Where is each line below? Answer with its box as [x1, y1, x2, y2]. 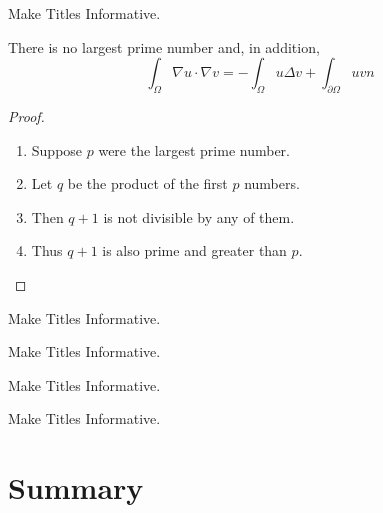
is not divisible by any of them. [103, 206, 295, 227]
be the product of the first [67, 173, 228, 194]
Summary [8, 467, 144, 508]
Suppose [31, 139, 83, 160]
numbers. [244, 173, 300, 194]
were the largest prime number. [98, 139, 290, 160]
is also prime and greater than [102, 240, 287, 261]
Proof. [8, 105, 45, 126]
